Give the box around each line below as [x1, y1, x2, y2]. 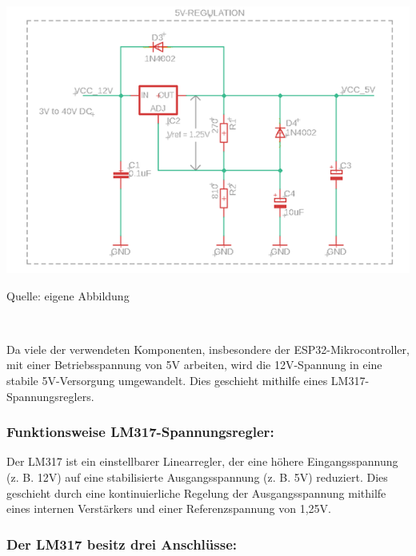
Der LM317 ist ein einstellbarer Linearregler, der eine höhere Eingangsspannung [6, 453, 398, 470]
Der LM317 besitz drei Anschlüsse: [6, 534, 237, 554]
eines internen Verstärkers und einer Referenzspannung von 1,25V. [6, 500, 331, 517]
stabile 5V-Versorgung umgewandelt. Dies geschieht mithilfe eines [6, 372, 328, 389]
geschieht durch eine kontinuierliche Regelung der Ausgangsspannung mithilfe [6, 484, 386, 501]
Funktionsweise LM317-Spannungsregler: [6, 422, 274, 442]
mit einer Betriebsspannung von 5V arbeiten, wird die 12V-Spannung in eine [6, 356, 382, 373]
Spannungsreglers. [6, 387, 94, 404]
